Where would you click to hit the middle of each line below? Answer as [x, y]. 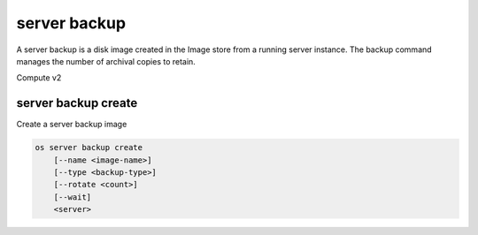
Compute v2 [39, 78]
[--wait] [73, 197]
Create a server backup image [72, 125]
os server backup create [89, 148]
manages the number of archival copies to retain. [106, 61]
